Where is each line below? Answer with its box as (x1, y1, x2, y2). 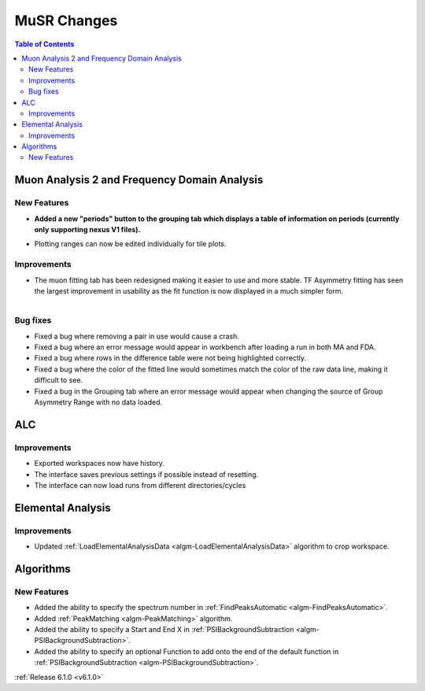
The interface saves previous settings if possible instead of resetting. (34, 469, 259, 479)
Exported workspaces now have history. (34, 459, 164, 468)
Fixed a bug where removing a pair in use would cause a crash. (34, 331, 240, 341)
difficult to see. (34, 375, 83, 385)
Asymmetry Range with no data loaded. (34, 397, 163, 407)
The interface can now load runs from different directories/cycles (34, 480, 246, 490)
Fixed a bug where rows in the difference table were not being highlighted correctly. (34, 353, 307, 363)
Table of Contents (14, 39, 75, 49)
